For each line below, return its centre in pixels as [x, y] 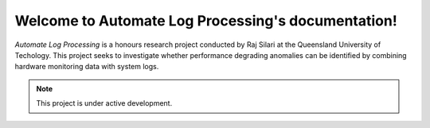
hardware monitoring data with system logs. [87, 67]
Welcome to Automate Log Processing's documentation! [206, 21]
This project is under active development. [104, 103]
